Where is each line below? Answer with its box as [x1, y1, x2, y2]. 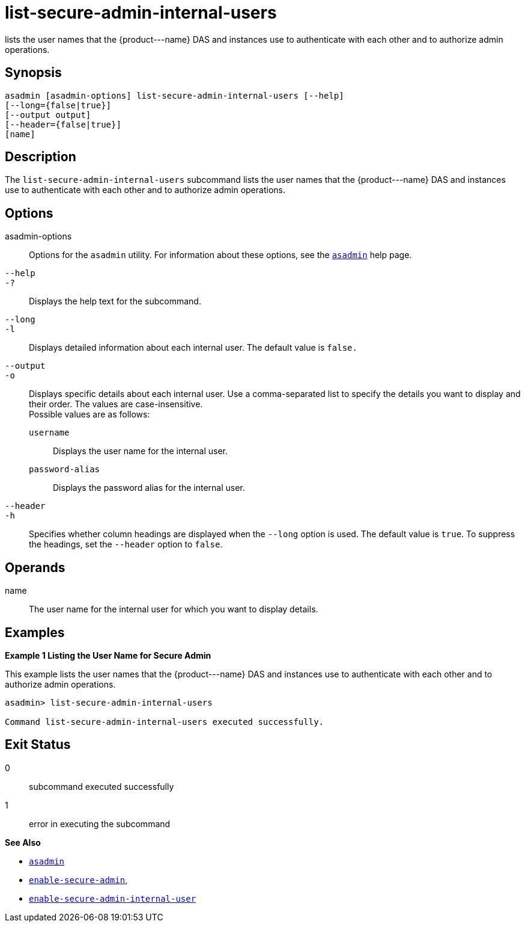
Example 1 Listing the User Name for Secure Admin [5, 650, 211, 661]
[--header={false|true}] [5, 119, 121, 129]
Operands [5, 559, 65, 575]
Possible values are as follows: [29, 409, 150, 420]
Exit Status [5, 737, 71, 753]
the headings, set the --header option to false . [29, 539, 223, 550]
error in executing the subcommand [29, 818, 171, 829]
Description [5, 149, 76, 165]
